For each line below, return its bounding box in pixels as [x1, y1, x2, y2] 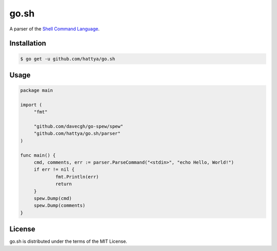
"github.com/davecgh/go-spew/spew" [33, 123, 123, 130]
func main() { [20, 152, 56, 158]
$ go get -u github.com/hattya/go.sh [20, 56, 115, 62]
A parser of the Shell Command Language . [9, 26, 100, 32]
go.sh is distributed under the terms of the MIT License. [9, 238, 128, 244]
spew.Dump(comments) [33, 203, 86, 208]
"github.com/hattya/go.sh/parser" [33, 131, 121, 136]
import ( [20, 102, 43, 107]
